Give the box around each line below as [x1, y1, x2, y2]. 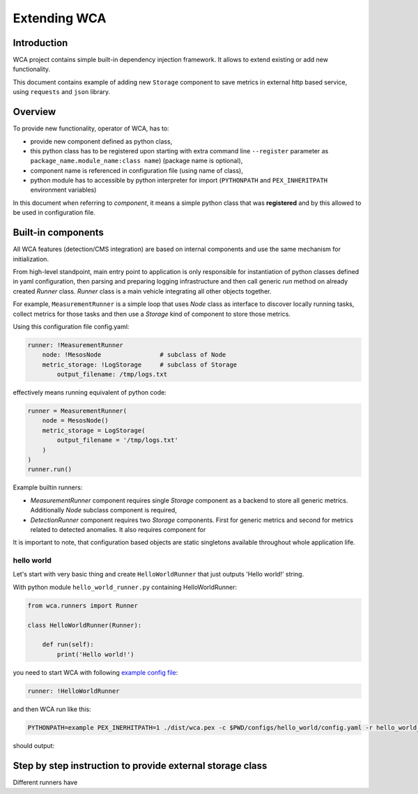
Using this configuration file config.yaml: [13, 322, 130, 330]
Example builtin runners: [13, 483, 83, 491]
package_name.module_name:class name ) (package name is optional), [30, 157, 243, 165]
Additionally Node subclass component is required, [30, 506, 177, 514]
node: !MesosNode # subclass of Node [42, 351, 226, 359]
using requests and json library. [13, 88, 111, 96]
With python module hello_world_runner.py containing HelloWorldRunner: [13, 583, 238, 591]
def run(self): [42, 641, 94, 648]
